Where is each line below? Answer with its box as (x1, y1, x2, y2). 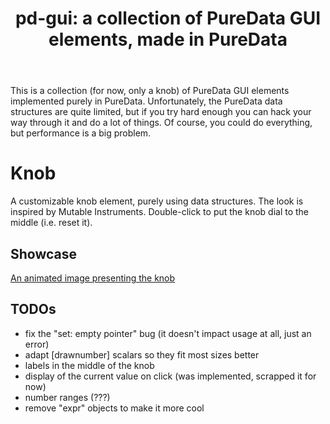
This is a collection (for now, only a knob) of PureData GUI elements (10, 85, 290, 97)
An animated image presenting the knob (10, 272, 176, 284)
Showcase (10, 245, 78, 262)
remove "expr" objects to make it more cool (24, 402, 205, 414)
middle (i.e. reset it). (10, 217, 93, 229)
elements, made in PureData (48, 28, 288, 51)
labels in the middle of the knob (24, 359, 155, 371)
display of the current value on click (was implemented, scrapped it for (24, 370, 317, 382)
